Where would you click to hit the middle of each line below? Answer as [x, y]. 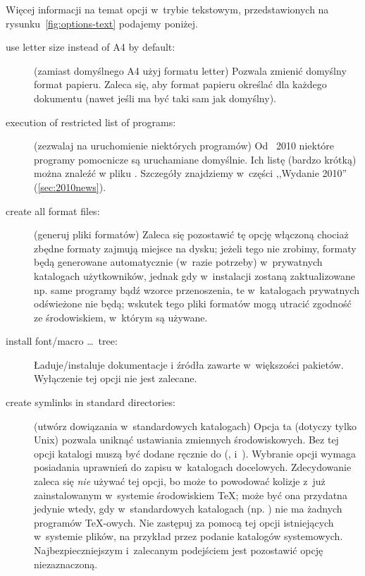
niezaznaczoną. [66, 564]
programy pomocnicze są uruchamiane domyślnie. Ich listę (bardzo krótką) [195, 159]
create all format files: [53, 210]
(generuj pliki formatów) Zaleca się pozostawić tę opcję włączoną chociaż [191, 234]
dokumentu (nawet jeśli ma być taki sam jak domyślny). [155, 98]
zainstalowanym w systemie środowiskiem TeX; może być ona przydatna [191, 495]
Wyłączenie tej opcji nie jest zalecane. [116, 378]
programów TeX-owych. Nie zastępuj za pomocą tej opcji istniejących [184, 522]
